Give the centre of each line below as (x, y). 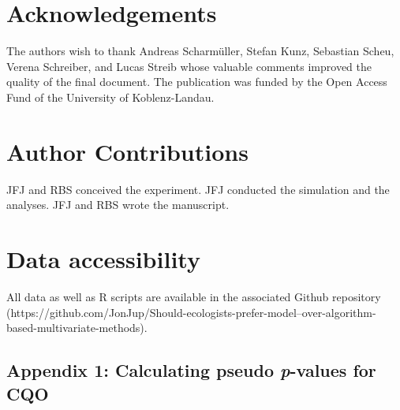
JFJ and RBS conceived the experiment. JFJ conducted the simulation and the (198, 189)
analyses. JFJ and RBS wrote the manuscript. (118, 205)
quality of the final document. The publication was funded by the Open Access (197, 82)
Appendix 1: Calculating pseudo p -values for (191, 370)
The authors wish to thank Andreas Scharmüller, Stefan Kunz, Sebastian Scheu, (200, 51)
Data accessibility (103, 259)
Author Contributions (127, 151)
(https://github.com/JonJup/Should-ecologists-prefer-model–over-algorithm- (191, 312)
